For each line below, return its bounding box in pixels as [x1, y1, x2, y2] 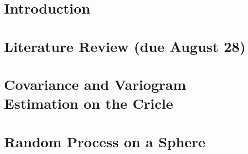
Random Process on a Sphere [4, 131, 206, 151]
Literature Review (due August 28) [4, 36, 246, 56]
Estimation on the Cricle [4, 93, 174, 113]
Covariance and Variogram [4, 74, 186, 94]
